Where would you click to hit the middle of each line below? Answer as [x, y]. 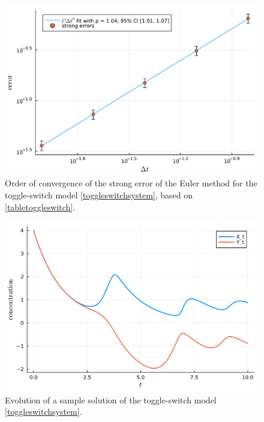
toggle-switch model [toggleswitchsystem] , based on [99, 194]
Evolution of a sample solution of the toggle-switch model [111, 399]
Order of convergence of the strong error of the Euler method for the [131, 183]
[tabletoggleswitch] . [40, 206]
